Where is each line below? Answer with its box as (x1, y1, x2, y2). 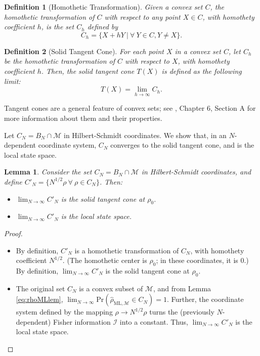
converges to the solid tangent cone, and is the (110, 140, 254, 150)
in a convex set (175, 46, 221, 56)
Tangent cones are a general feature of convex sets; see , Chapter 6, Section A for (4, 103, 256, 113)
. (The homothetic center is (62, 255, 147, 265)
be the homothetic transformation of (4, 56, 115, 66)
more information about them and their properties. (4, 112, 162, 123)
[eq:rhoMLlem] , (16, 294, 63, 304)
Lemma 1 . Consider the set (4, 166, 92, 177)
